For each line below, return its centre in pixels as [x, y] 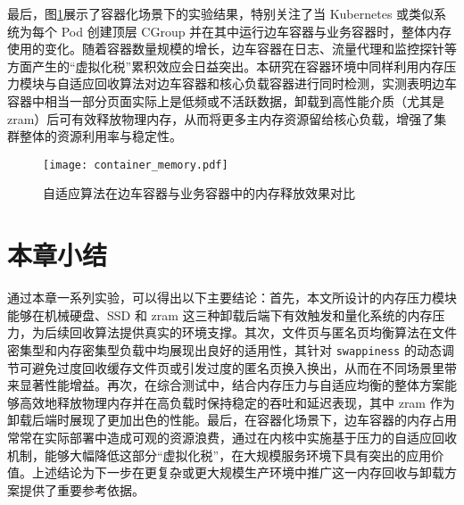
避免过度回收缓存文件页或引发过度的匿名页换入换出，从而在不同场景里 [238, 367]
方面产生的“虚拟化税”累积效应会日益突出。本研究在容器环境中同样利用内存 [226, 66]
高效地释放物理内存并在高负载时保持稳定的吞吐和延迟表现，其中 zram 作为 [237, 402]
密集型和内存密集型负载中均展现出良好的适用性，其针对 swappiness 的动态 [224, 349]
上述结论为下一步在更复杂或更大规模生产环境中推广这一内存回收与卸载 [238, 472]
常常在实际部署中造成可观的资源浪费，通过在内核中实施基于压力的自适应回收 [232, 437]
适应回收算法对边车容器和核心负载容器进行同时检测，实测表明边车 [263, 83]
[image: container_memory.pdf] [136, 165]
